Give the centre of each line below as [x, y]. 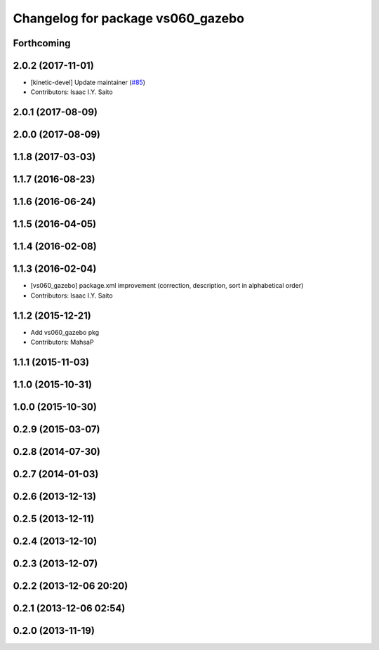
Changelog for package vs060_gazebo [129, 18]
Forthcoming [42, 43]
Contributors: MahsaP [62, 342]
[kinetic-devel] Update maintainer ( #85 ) [88, 82]
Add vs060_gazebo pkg [65, 332]
